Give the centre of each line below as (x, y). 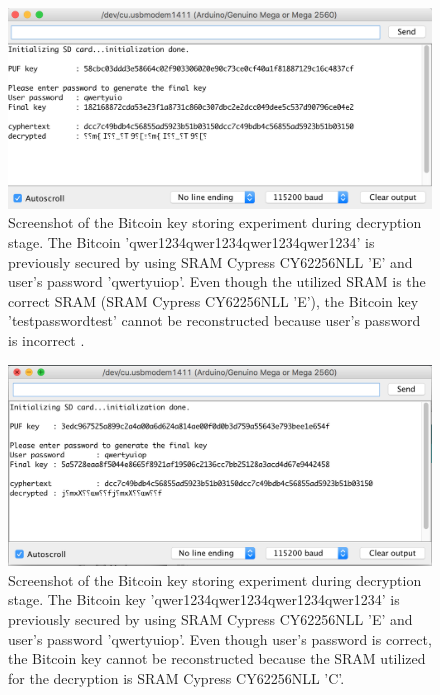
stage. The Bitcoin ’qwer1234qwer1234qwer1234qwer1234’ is (191, 242)
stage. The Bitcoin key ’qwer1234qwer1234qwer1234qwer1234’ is (204, 599)
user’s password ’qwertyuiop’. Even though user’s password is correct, (220, 638)
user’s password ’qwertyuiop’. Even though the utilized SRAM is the (217, 281)
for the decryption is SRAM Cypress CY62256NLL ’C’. (176, 677)
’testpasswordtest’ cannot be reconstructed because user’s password (214, 320)
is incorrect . (46, 339)
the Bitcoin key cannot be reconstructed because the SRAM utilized (217, 658)
